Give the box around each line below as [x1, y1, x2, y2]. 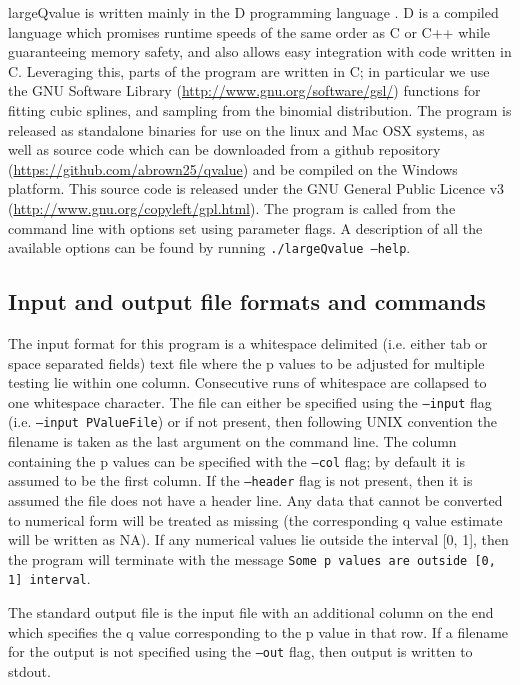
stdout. [8, 660, 51, 681]
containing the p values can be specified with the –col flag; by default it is [8, 450, 466, 471]
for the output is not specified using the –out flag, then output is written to [8, 641, 473, 662]
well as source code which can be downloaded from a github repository [8, 139, 441, 160]
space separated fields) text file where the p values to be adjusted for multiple [8, 352, 485, 373]
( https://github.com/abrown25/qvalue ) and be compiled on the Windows [8, 158, 458, 179]
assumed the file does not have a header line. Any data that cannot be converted [8, 489, 503, 510]
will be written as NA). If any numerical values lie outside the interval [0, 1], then [8, 529, 509, 550]
